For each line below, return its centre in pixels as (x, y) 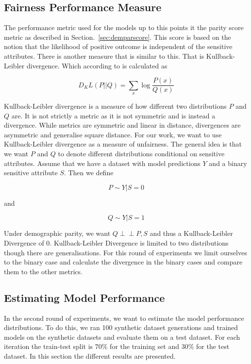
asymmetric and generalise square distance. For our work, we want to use (113, 134)
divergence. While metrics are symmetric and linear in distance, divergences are (122, 125)
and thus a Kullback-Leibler (191, 233)
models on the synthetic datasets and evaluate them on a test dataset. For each (122, 337)
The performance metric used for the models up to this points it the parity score (124, 27)
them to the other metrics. (43, 271)
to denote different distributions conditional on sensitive (141, 153)
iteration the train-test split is (49, 346)
